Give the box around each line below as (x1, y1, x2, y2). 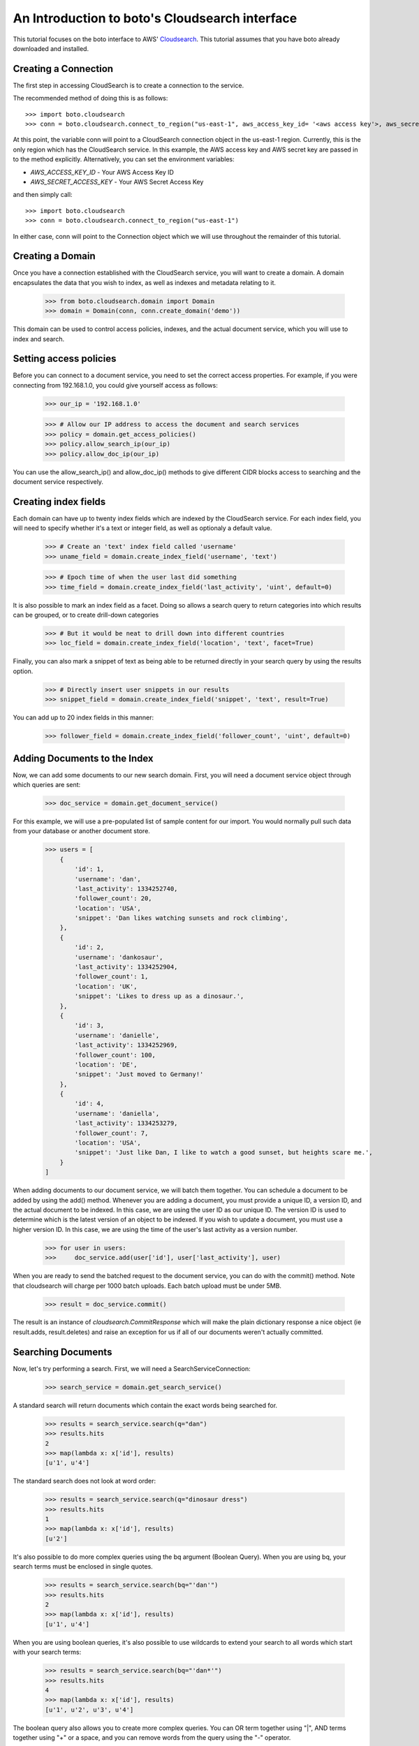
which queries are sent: (13, 780, 81, 788)
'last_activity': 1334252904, (74, 963, 178, 971)
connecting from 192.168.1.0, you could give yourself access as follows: (13, 381, 218, 389)
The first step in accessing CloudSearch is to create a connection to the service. (13, 81, 244, 89)
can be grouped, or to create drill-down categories (13, 611, 159, 619)
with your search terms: (13, 1648, 82, 1657)
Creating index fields (13, 496, 106, 508)
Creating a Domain (13, 250, 96, 262)
